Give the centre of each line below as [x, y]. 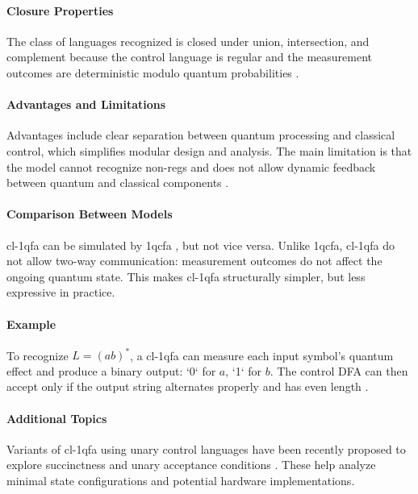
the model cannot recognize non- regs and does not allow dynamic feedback [191, 166]
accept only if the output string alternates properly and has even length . [188, 386]
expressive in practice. [61, 292]
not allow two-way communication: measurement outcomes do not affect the [194, 261]
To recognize [38, 355]
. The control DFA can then [339, 370]
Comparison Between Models [90, 214]
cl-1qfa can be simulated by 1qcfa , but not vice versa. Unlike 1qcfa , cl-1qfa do [201, 245]
